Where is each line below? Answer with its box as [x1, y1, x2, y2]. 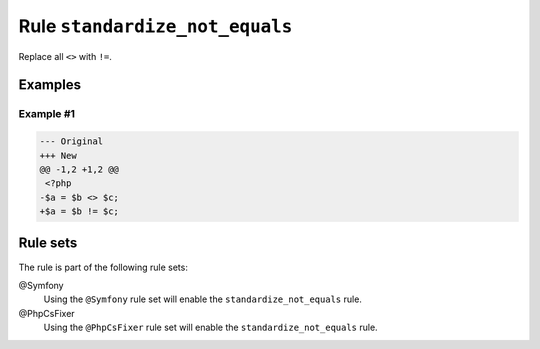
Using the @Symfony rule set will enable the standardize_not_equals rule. [43, 293, 362, 305]
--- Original [39, 136, 104, 147]
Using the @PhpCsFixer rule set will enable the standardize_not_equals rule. [43, 321, 379, 334]
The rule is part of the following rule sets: [18, 261, 189, 273]
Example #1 [18, 107, 75, 121]
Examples [18, 76, 82, 94]
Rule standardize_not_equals [18, 15, 293, 37]
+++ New [39, 150, 77, 161]
